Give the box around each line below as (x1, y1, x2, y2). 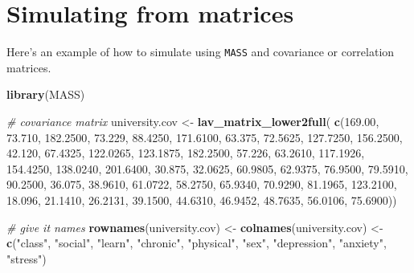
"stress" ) (6, 250, 47, 267)
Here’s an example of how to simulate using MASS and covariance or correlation (6, 43, 395, 60)
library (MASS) (6, 86, 85, 103)
